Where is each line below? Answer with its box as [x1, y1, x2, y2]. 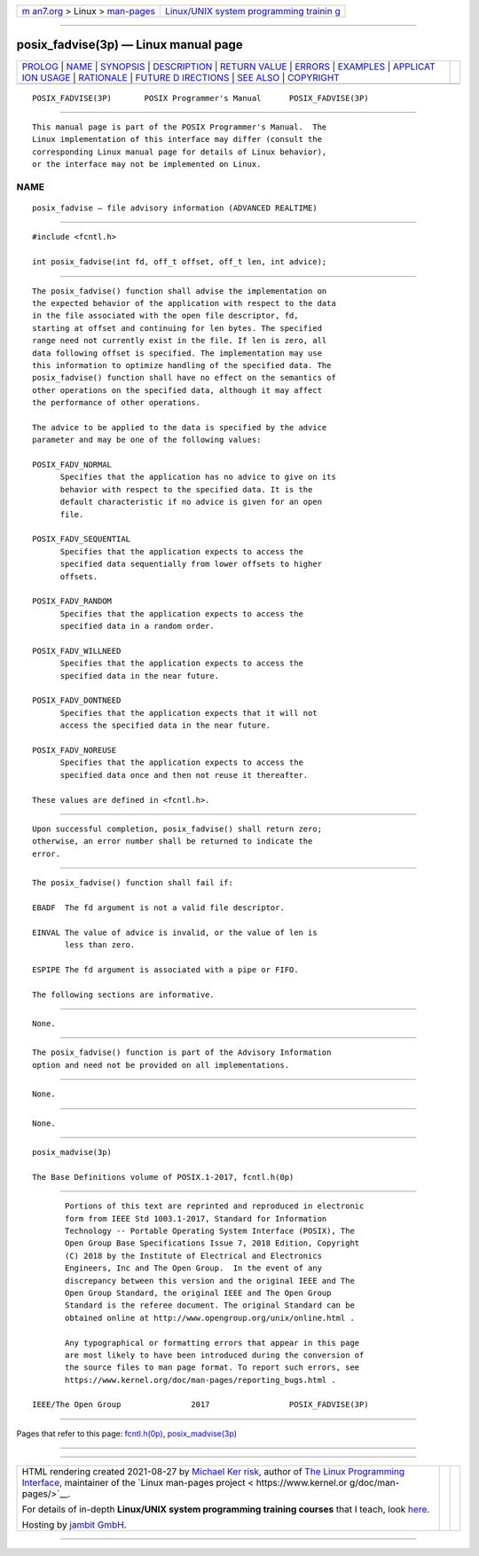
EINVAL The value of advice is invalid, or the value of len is [32, 927, 318, 938]
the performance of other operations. [32, 397, 201, 408]
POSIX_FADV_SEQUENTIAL [32, 534, 131, 545]
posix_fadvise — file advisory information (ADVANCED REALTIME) [32, 203, 318, 213]
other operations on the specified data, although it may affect [32, 385, 323, 395]
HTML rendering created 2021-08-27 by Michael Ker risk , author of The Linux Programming [21, 1466, 405, 1478]
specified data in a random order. [59, 621, 215, 632]
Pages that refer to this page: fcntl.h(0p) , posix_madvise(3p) [16, 1428, 237, 1439]
